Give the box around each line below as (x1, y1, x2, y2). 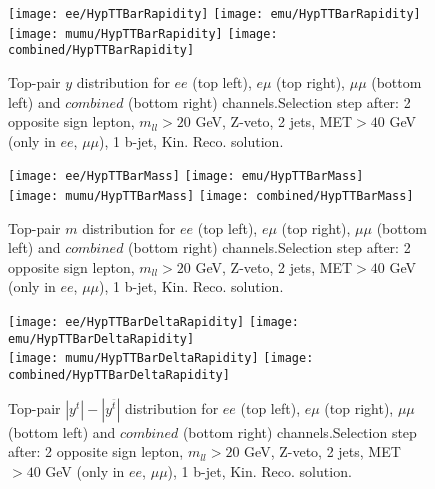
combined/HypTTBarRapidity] (8, 43, 195, 58)
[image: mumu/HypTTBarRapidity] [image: (8, 26, 278, 41)
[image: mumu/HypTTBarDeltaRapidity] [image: (8, 351, 314, 366)
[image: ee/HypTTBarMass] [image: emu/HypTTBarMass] (8, 169, 364, 184)
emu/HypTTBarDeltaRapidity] (8, 331, 195, 346)
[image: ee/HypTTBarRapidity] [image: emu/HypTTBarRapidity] (8, 7, 421, 21)
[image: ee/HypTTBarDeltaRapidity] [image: (8, 315, 300, 330)
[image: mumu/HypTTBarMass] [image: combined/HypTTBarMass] (8, 189, 414, 203)
